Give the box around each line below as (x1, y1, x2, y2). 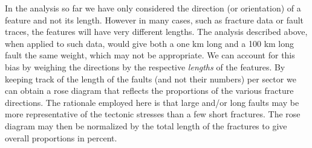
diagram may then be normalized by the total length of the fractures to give (5, 119, 287, 132)
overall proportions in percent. (5, 131, 117, 144)
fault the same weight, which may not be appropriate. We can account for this (5, 49, 295, 61)
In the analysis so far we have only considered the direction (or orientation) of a (5, 2, 301, 14)
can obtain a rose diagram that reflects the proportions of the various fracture (5, 84, 294, 97)
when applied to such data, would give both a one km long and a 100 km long (5, 37, 294, 49)
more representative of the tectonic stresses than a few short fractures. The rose (5, 108, 301, 120)
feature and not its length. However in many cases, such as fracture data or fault (5, 13, 304, 26)
